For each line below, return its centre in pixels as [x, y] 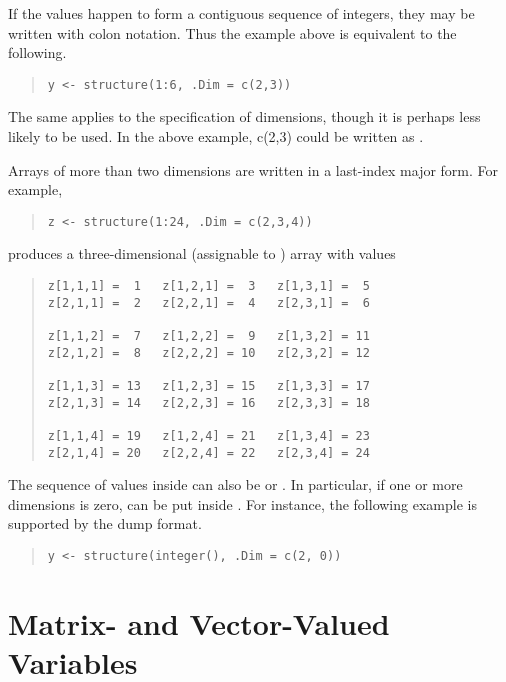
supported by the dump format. [105, 523]
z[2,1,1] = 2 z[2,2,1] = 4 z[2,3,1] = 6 [208, 302]
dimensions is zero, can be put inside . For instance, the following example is [242, 503]
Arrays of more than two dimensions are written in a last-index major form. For [253, 169]
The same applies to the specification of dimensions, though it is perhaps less [244, 116]
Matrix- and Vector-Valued [199, 622]
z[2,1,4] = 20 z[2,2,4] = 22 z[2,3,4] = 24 [208, 452]
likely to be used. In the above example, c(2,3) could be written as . [216, 136]
